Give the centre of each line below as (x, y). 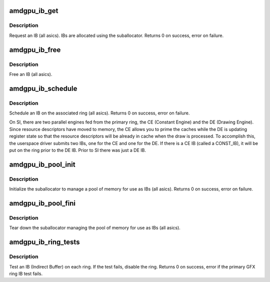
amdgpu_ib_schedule (43, 88)
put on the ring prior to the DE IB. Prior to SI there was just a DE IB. (77, 150)
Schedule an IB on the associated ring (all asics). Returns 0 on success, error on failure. (99, 113)
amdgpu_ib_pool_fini (42, 203)
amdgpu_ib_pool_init (42, 164)
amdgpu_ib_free (35, 50)
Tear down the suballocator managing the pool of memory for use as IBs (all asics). (95, 228)
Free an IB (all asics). (31, 74)
